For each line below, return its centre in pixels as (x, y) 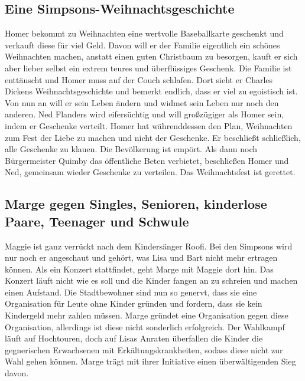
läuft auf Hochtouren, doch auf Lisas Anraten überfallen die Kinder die (134, 338)
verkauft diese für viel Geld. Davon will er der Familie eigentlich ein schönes (142, 45)
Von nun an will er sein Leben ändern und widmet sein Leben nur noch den (142, 102)
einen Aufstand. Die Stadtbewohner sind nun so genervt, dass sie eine (131, 292)
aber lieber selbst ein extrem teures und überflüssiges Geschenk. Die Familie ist (148, 68)
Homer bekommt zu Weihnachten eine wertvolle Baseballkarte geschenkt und (144, 33)
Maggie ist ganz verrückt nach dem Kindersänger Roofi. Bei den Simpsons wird (149, 246)
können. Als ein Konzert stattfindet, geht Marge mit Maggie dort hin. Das (139, 269)
